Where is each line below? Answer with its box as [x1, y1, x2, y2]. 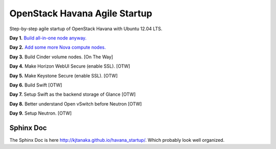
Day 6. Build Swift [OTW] [9, 82, 62, 88]
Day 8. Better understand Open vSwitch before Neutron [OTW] [9, 100, 142, 107]
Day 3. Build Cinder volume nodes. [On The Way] [9, 54, 113, 60]
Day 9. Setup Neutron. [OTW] [9, 110, 72, 116]
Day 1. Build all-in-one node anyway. [9, 35, 87, 41]
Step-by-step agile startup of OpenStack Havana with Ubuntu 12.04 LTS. [9, 26, 163, 32]
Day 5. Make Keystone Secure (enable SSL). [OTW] [9, 72, 118, 79]
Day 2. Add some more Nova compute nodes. [9, 44, 106, 51]
